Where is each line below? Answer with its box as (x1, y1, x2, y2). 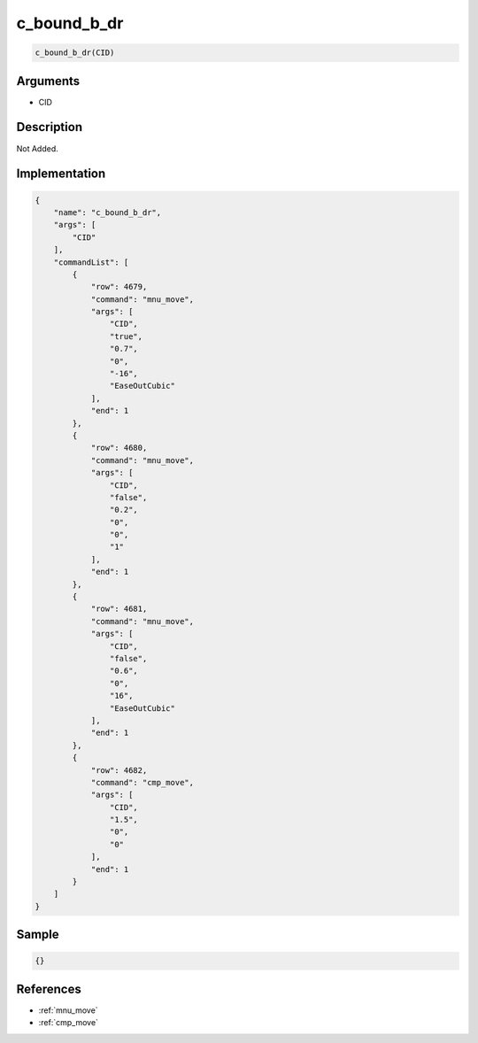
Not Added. (16, 143, 59, 154)
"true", (109, 331, 143, 341)
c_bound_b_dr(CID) (35, 48, 115, 58)
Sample (16, 927, 59, 942)
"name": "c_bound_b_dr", (53, 207, 162, 217)
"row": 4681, (90, 604, 148, 614)
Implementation (16, 166, 106, 182)
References (16, 981, 81, 996)
